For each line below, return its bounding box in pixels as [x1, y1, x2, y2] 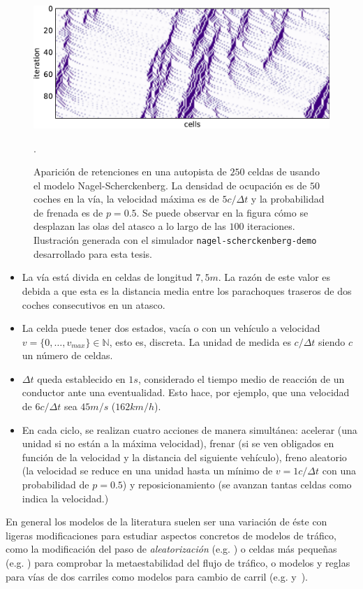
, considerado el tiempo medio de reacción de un [138, 371, 345, 386]
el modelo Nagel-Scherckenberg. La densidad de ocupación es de [34, 177, 307, 192]
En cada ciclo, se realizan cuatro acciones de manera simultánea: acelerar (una [22, 422, 357, 437]
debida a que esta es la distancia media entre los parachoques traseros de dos [22, 283, 352, 298]
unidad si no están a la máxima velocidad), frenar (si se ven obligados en [22, 436, 334, 451]
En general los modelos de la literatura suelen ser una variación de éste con [6, 514, 327, 529]
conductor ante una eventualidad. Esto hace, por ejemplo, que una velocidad [22, 385, 350, 400]
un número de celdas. [22, 348, 113, 363]
